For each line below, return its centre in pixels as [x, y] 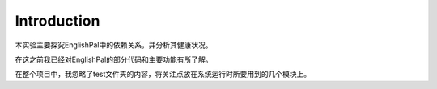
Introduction [57, 21]
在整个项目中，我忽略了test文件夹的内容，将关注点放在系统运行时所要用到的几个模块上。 [163, 74]
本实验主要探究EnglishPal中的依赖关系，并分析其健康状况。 [114, 45]
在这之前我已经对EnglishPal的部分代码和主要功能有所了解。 [114, 59]
